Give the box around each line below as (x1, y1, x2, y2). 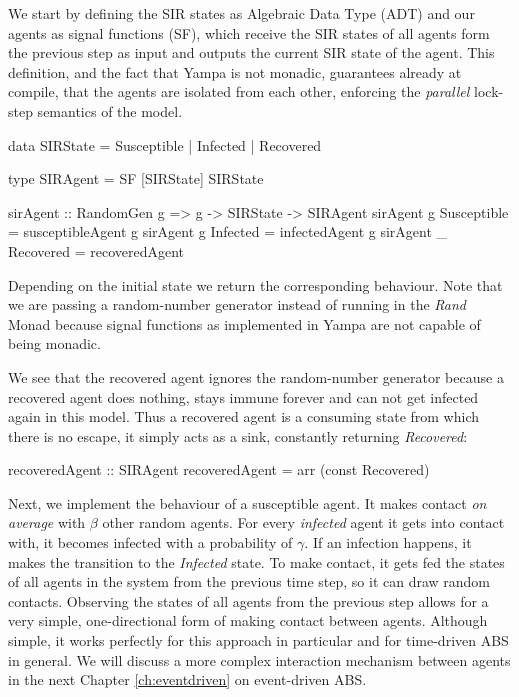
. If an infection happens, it (304, 532, 472, 553)
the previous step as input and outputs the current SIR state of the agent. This (8, 42, 495, 63)
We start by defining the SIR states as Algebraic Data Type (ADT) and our (8, 3, 475, 23)
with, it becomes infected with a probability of (8, 532, 293, 553)
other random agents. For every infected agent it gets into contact (102, 512, 505, 533)
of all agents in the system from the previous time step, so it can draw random (8, 571, 491, 592)
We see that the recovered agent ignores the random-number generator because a (8, 366, 504, 387)
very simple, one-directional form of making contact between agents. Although (8, 610, 488, 631)
